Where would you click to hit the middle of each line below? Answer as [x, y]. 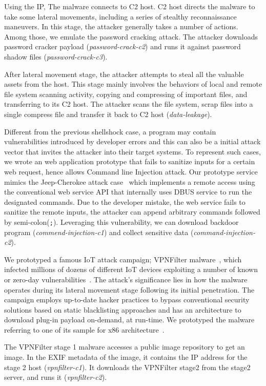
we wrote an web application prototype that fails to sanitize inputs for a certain [130, 161]
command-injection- [224, 232]
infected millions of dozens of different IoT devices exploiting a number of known [131, 269]
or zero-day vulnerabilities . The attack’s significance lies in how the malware [126, 279]
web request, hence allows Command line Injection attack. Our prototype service [131, 171]
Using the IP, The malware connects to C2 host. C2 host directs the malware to [130, 6]
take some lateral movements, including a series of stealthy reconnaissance [120, 16]
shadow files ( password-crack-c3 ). [56, 56]
